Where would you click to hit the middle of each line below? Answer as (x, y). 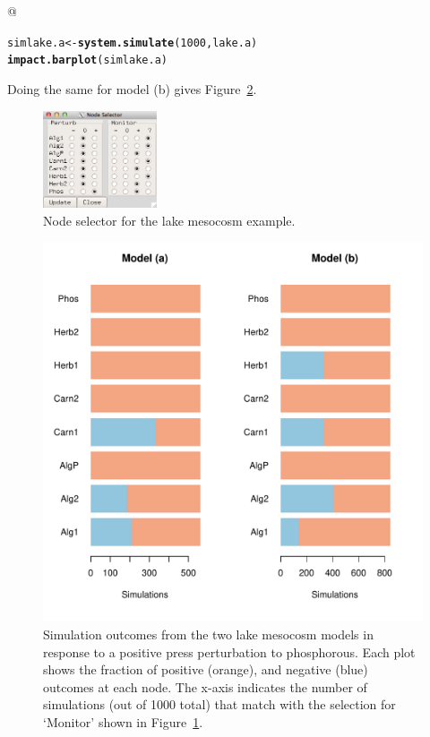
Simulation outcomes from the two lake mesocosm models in (208, 634)
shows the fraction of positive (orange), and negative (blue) (206, 669)
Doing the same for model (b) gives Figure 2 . (132, 88)
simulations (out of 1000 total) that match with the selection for (219, 704)
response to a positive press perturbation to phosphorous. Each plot (229, 651)
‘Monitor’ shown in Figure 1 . (123, 721)
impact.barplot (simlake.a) (87, 60)
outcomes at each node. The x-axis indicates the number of (205, 686)
